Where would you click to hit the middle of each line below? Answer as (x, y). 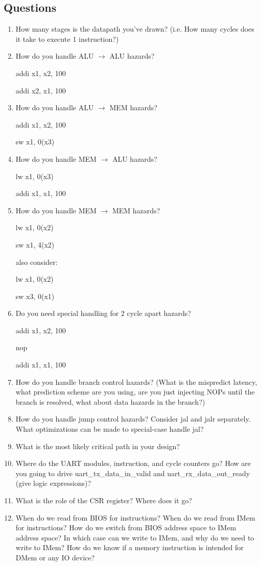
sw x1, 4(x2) (35, 244)
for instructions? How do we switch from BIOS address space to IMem (126, 527)
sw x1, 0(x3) (35, 142)
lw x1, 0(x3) (34, 176)
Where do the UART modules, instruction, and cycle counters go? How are (133, 463)
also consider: (37, 262)
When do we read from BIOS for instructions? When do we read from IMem (135, 517)
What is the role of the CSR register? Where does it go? (104, 500)
